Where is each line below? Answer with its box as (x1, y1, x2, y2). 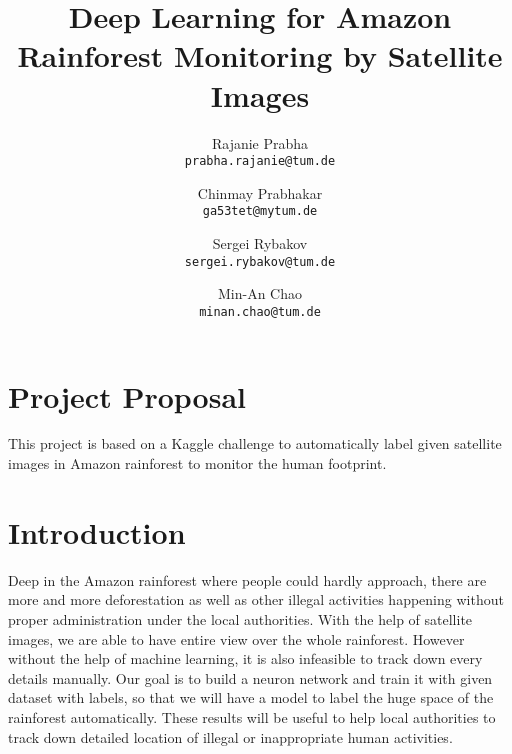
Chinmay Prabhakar (197, 182, 323, 203)
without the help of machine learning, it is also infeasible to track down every (8, 648, 483, 669)
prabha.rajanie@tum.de (184, 154, 336, 169)
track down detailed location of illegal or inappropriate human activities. (8, 726, 453, 747)
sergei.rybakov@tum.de (184, 254, 336, 269)
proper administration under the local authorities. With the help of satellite (8, 608, 473, 629)
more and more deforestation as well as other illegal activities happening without (8, 589, 504, 610)
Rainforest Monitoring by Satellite (17, 35, 503, 76)
